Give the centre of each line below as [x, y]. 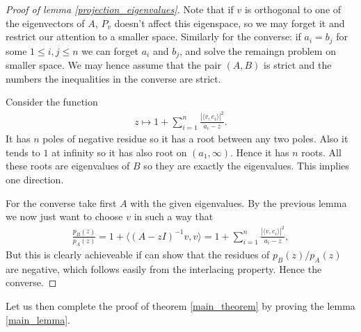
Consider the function [52, 102]
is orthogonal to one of [293, 9]
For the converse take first [61, 202]
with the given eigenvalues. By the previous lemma [239, 202]
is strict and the [298, 65]
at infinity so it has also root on [119, 152]
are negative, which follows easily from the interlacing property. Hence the [164, 268]
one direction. [35, 180]
